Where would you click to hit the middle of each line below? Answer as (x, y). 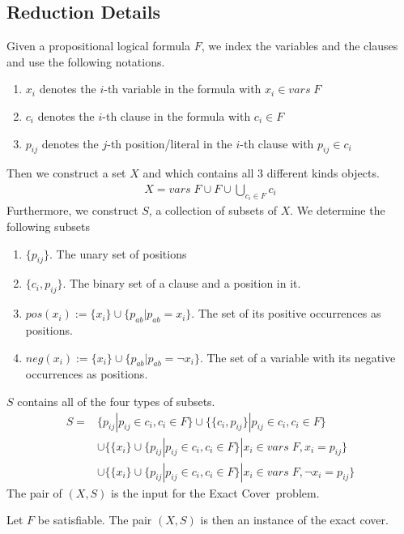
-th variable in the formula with (183, 89)
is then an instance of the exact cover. (294, 520)
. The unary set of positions (118, 253)
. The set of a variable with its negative (298, 357)
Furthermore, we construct (72, 210)
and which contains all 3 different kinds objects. (261, 173)
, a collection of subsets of (213, 210)
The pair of (34, 492)
